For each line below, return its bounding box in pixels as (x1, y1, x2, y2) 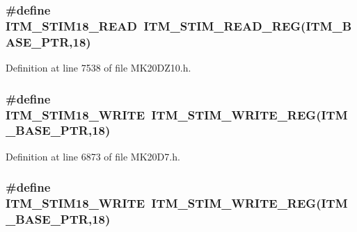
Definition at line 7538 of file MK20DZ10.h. (6, 60, 191, 75)
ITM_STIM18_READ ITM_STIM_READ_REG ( (6, 17, 306, 34)
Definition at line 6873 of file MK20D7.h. (6, 149, 180, 163)
